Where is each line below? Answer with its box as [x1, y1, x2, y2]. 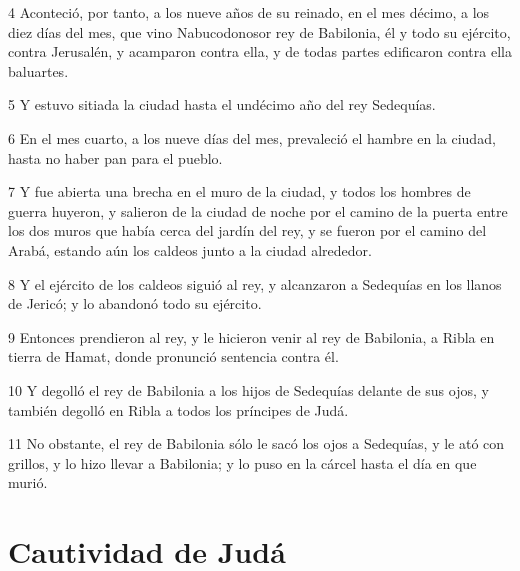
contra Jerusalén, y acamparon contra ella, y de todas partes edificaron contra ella [8, 41, 512, 62]
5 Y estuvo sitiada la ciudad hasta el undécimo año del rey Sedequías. [8, 94, 436, 115]
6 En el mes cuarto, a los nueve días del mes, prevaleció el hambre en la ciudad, [8, 127, 496, 148]
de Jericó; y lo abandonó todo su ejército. [8, 293, 262, 314]
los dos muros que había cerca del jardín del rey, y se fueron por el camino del [8, 220, 487, 241]
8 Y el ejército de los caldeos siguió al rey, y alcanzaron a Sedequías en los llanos [8, 273, 502, 294]
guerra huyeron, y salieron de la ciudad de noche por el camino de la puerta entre [8, 200, 508, 221]
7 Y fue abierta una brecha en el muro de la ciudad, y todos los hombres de [8, 181, 471, 202]
